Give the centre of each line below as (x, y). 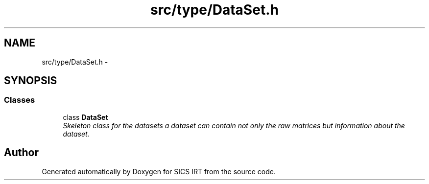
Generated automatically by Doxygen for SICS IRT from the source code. (159, 171)
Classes (20, 100)
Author (21, 153)
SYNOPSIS (31, 81)
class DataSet (85, 117)
